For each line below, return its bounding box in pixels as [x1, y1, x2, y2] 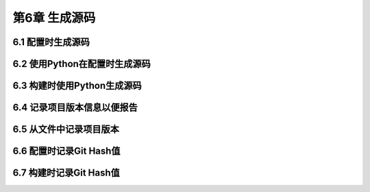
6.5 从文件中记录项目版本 [12, 124, 119, 135]
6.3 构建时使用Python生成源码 [12, 80, 142, 92]
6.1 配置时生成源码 [12, 36, 90, 48]
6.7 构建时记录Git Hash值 [12, 167, 120, 179]
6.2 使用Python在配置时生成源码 [12, 58, 151, 70]
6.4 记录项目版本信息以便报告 [12, 102, 138, 113]
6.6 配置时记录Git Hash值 [12, 146, 121, 157]
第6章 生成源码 [12, 10, 96, 25]
